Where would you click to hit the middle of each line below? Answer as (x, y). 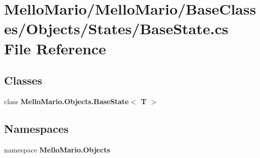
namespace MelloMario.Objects (57, 149)
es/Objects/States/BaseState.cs (116, 28)
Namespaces (36, 128)
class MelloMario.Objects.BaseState (66, 101)
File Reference (55, 48)
